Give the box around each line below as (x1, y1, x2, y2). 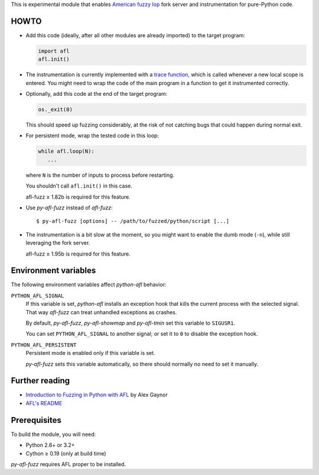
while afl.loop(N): (38, 148, 95, 155)
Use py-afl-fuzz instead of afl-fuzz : (25, 204, 113, 211)
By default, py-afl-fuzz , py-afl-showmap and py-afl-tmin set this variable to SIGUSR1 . (25, 319, 236, 327)
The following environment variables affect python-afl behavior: (11, 281, 167, 288)
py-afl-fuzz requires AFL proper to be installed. (11, 460, 126, 467)
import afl (38, 47, 70, 54)
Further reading (11, 376, 70, 386)
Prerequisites (11, 415, 61, 425)
